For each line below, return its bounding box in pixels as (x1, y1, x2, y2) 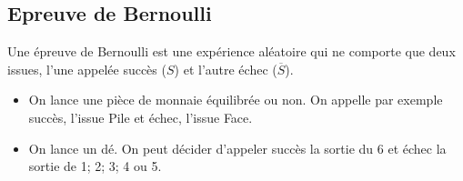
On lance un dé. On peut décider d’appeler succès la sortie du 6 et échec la (28, 138, 447, 157)
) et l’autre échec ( (174, 59, 277, 78)
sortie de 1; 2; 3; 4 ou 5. (28, 156, 162, 176)
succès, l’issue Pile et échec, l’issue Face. (28, 107, 253, 126)
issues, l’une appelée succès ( (7, 59, 166, 78)
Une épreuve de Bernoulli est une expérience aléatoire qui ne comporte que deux (7, 42, 456, 61)
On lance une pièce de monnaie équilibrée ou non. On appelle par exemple (28, 90, 443, 109)
